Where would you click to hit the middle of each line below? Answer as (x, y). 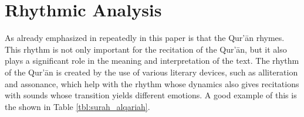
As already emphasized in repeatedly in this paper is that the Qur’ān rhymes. (145, 38)
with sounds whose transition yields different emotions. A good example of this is (151, 95)
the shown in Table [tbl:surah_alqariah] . (77, 106)
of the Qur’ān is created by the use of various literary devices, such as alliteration (151, 72)
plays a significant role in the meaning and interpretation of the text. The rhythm (152, 61)
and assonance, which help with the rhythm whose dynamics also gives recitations (152, 83)
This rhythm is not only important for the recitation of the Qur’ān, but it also (146, 49)
